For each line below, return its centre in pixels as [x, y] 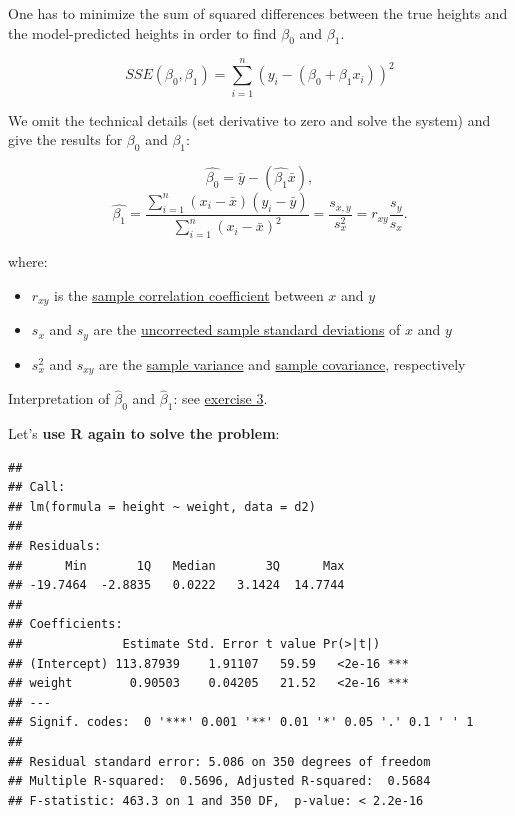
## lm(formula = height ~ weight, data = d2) [162, 506]
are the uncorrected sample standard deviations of [247, 329]
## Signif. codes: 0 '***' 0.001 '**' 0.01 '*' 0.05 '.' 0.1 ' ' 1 [241, 722]
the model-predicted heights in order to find [142, 32]
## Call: [37, 487]
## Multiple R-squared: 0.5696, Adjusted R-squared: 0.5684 [219, 781]
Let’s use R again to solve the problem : [144, 433]
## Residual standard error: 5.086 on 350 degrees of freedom [219, 761]
